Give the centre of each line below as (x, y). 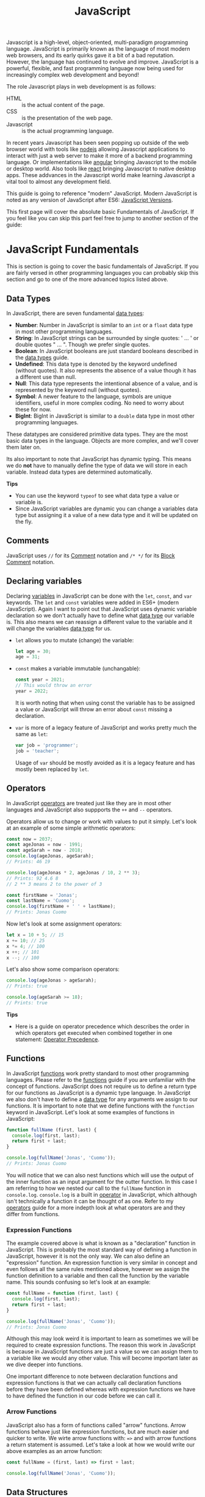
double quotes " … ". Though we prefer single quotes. (83, 344)
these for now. (33, 409)
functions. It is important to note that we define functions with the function (100, 1106)
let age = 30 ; (33, 651)
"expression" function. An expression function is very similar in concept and (102, 1263)
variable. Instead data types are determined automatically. (79, 472)
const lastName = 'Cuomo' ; (41, 901)
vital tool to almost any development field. (59, 182)
